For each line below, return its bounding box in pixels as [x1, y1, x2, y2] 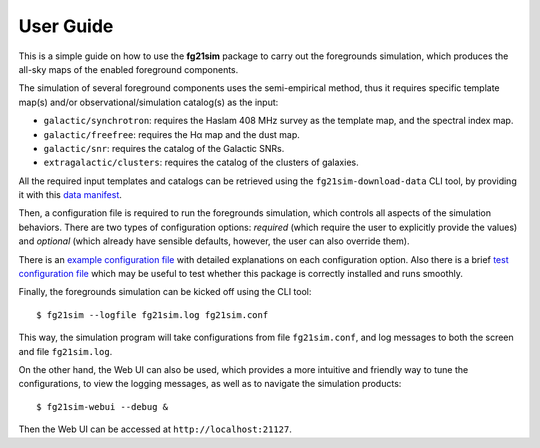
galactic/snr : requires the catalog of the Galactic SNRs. [43, 142, 285, 154]
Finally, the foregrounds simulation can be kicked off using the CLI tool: [18, 286, 312, 298]
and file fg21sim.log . [18, 345, 113, 357]
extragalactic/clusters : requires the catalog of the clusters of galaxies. [43, 156, 359, 169]
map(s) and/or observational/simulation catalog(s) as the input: [18, 96, 279, 108]
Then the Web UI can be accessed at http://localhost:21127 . [18, 423, 292, 435]
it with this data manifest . [18, 189, 122, 201]
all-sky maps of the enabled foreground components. [18, 63, 239, 75]
